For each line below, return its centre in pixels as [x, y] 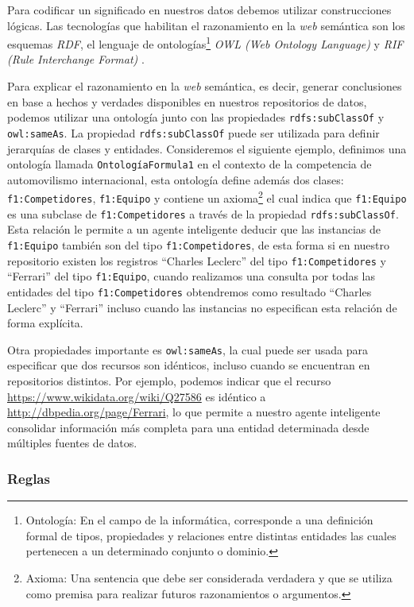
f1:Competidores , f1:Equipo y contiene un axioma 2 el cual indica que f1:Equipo [207, 197]
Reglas [29, 478]
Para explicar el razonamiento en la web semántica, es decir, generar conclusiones [205, 86]
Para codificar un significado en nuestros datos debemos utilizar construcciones [199, 10]
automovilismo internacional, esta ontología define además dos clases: [176, 179]
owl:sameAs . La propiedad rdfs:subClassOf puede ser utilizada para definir [193, 132]
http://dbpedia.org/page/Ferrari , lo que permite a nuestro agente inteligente [194, 412]
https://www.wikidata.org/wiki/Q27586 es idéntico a [137, 396]
